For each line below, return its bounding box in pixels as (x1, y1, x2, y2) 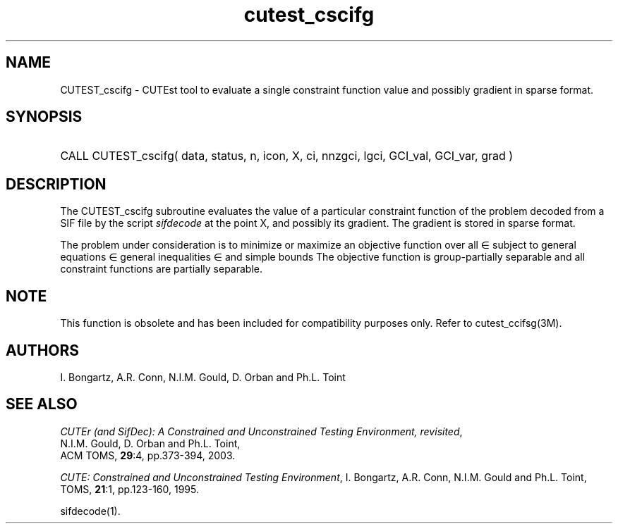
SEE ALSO (6, 395, 78, 413)
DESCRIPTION (6, 175, 107, 193)
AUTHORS (6, 341, 80, 359)
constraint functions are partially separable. (60, 263, 262, 275)
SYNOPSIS (6, 108, 83, 126)
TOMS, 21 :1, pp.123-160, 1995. (60, 483, 200, 495)
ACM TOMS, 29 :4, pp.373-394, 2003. (60, 449, 236, 461)
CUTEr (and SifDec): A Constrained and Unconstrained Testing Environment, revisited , (60, 425, 463, 437)
